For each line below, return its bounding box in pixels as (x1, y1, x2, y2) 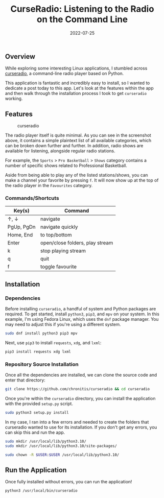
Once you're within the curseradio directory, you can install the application (5, 396, 156, 402)
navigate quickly (40, 224, 78, 231)
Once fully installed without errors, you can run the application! (5, 479, 132, 485)
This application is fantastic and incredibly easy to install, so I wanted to (5, 80, 150, 86)
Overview (5, 52, 36, 61)
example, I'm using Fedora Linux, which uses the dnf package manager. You (5, 316, 159, 322)
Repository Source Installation (5, 361, 79, 368)
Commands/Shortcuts (5, 195, 60, 202)
